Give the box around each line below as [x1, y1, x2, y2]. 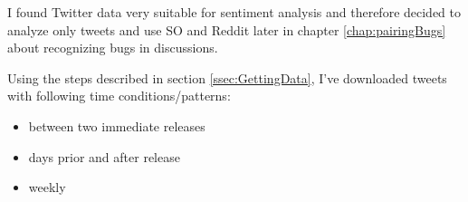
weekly [28, 178, 66, 197]
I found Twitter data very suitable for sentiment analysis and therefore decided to [7, 3, 462, 21]
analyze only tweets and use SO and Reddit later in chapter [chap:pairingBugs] [7, 20, 446, 39]
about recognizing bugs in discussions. [7, 38, 218, 57]
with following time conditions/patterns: [7, 86, 231, 105]
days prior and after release [28, 147, 180, 166]
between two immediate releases [28, 116, 205, 135]
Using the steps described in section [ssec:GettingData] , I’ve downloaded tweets [7, 68, 447, 87]
